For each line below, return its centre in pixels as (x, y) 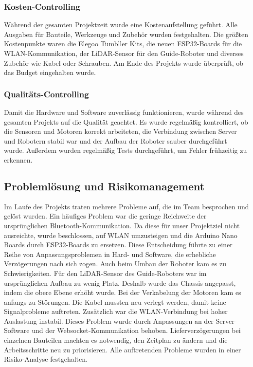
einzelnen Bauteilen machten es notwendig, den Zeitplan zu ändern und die (116, 340)
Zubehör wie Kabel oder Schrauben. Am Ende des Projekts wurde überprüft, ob (124, 63)
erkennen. (18, 159)
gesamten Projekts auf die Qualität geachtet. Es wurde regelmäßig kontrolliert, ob (126, 121)
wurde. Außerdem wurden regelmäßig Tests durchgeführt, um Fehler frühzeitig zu (126, 150)
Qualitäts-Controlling (46, 94)
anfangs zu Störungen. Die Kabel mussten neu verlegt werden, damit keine (115, 302)
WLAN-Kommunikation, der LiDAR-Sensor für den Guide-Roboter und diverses (124, 53)
